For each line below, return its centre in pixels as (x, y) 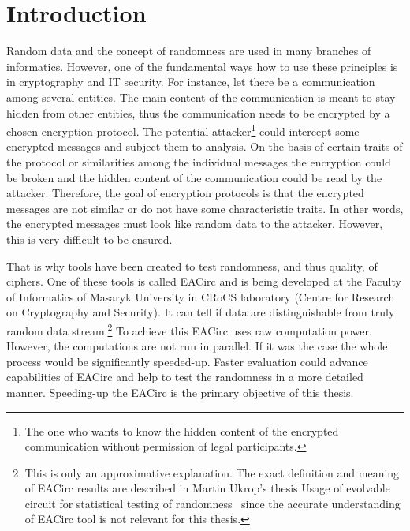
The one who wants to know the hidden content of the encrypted (182, 430)
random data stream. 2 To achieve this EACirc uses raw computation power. (189, 329)
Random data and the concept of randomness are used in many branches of (189, 51)
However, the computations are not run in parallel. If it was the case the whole (197, 346)
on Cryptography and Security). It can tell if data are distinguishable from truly (201, 312)
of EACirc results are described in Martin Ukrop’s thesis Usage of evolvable (207, 488)
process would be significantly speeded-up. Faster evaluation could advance (187, 361)
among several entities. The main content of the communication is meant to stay (201, 97)
